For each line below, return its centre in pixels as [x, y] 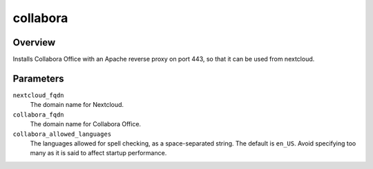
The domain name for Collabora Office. [86, 124]
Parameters [38, 78]
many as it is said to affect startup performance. [98, 153]
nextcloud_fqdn [39, 95]
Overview [34, 42]
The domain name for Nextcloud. [77, 105]
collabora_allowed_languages [62, 134]
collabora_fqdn [39, 115]
